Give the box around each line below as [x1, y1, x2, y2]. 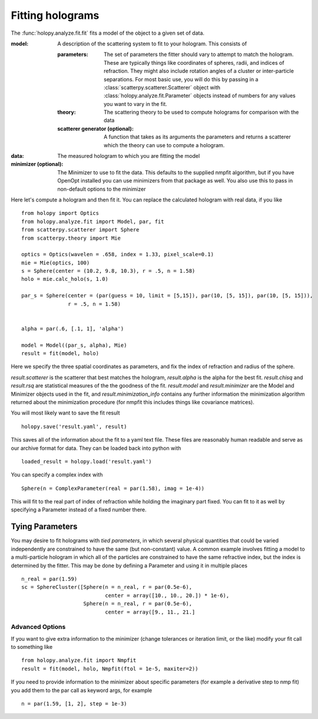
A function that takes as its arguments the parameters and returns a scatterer [104, 133, 291, 141]
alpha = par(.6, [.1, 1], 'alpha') [21, 325, 124, 332]
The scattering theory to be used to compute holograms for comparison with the [104, 109, 299, 116]
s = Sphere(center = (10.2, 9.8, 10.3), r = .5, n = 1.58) [21, 268, 196, 274]
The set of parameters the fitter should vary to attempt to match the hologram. [104, 51, 294, 58]
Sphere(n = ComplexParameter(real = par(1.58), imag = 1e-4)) [21, 485, 205, 492]
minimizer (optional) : [11, 161, 64, 168]
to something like [11, 644, 53, 651]
